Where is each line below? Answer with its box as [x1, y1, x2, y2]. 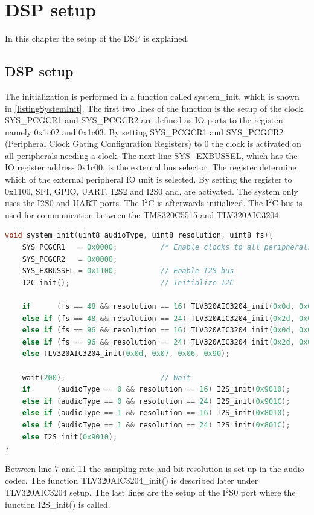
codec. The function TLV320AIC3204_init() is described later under [5, 474, 258, 487]
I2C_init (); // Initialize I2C [22, 278, 234, 287]
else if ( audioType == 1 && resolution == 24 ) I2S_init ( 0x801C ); [22, 420, 290, 429]
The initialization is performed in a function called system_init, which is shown [5, 89, 300, 102]
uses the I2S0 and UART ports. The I [5, 196, 145, 209]
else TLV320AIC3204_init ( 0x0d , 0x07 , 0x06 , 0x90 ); [22, 349, 230, 358]
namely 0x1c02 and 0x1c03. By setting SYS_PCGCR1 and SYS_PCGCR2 [5, 125, 284, 138]
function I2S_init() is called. [5, 497, 111, 510]
